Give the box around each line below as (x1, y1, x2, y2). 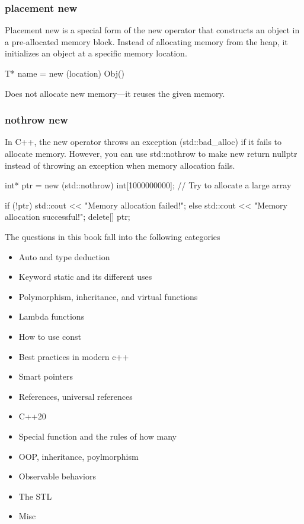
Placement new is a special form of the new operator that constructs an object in (5, 24, 300, 36)
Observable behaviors (18, 470, 96, 482)
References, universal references (18, 390, 133, 402)
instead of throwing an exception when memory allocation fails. (5, 159, 235, 171)
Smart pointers (18, 370, 73, 383)
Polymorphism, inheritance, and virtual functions (18, 290, 198, 302)
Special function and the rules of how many (18, 430, 177, 442)
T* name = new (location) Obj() (5, 67, 124, 79)
